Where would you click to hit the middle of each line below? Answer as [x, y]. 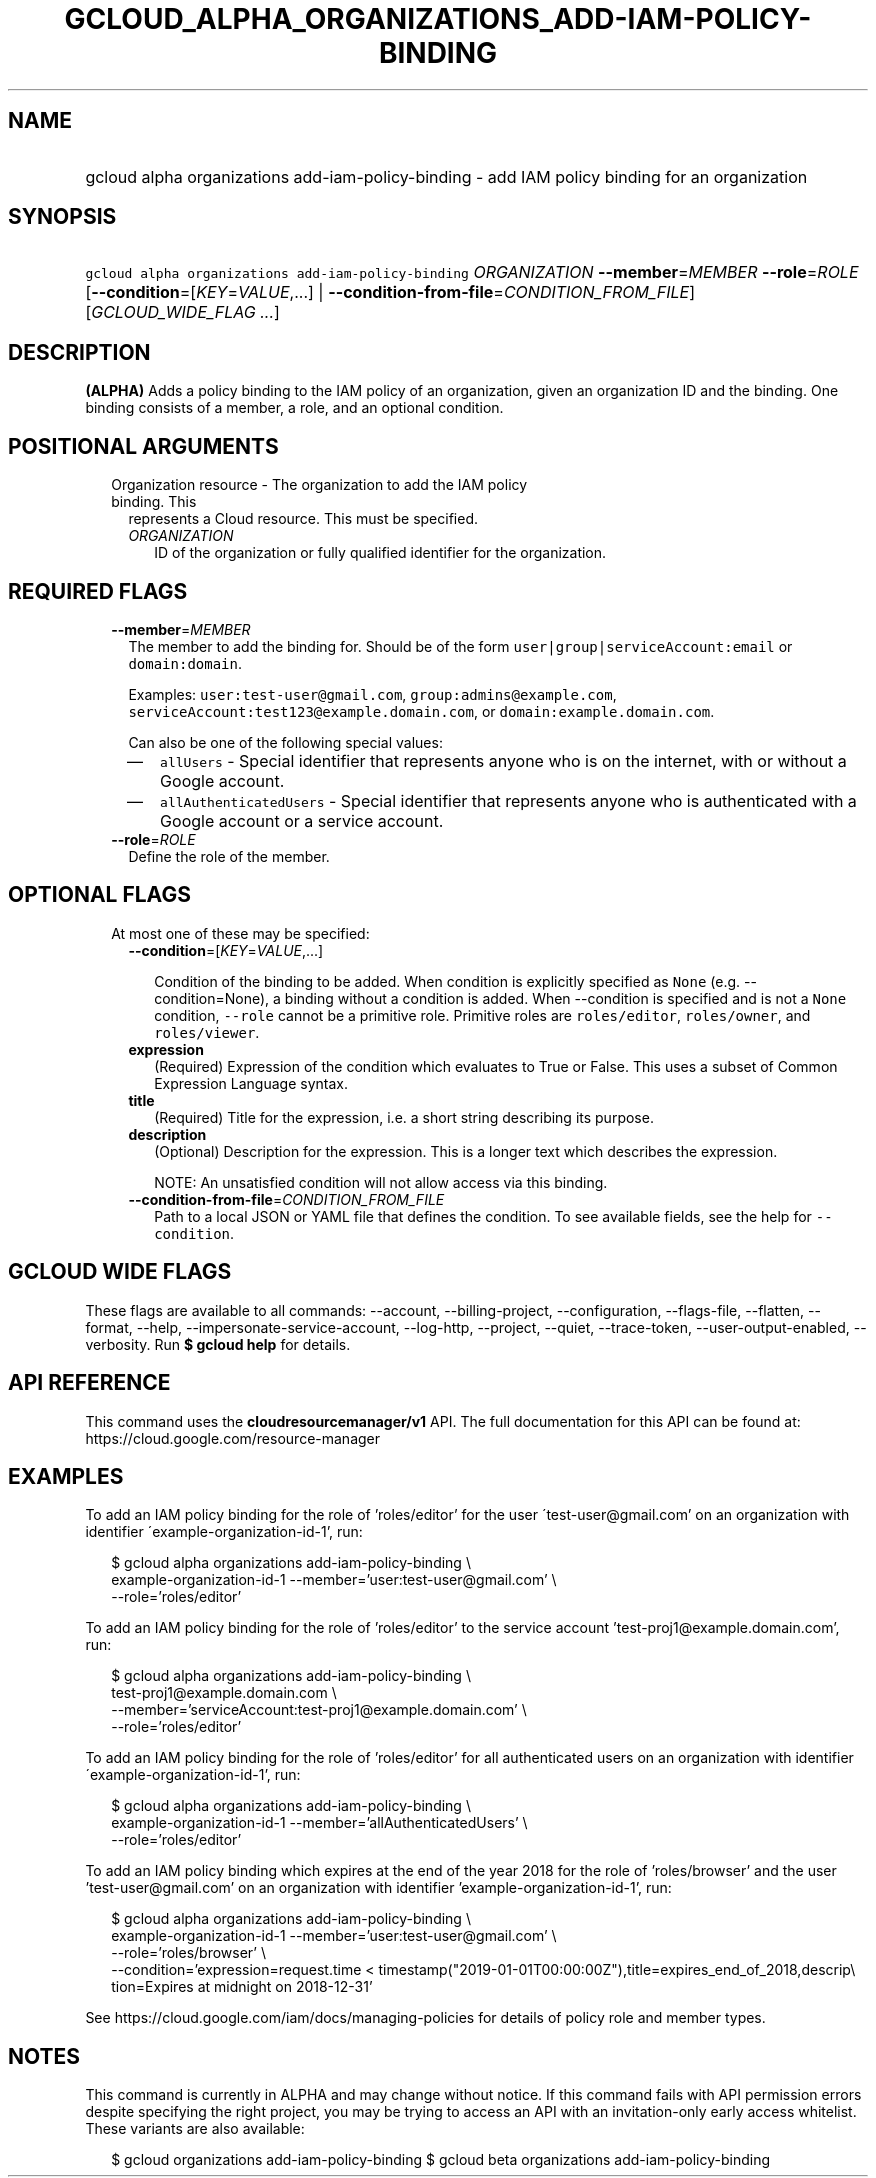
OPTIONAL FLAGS [99, 895]
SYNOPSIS [62, 217]
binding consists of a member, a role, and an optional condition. [294, 408]
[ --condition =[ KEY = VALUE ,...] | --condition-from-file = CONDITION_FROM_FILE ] [390, 292]
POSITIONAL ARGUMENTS [143, 446]
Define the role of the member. [229, 856]
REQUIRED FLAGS [98, 591]
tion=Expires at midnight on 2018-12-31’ [242, 1987]
